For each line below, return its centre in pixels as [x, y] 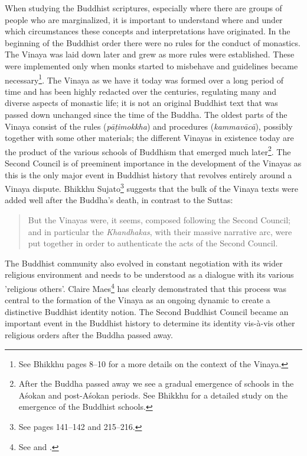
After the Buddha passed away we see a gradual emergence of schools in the [156, 383]
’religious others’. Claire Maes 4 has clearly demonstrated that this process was [146, 288]
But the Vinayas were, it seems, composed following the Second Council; [159, 220]
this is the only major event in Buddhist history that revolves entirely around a [148, 174]
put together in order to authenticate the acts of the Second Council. [153, 243]
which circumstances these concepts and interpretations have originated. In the [148, 31]
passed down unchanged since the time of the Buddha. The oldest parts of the [146, 114]
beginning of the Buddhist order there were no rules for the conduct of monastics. [153, 42]
